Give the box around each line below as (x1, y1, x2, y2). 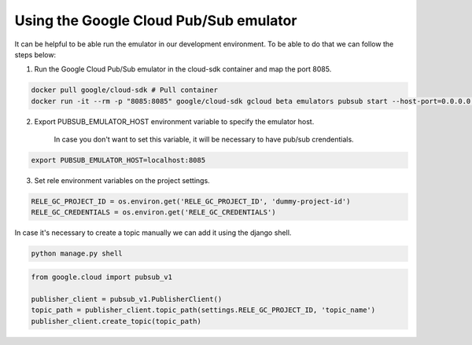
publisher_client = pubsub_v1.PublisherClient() (31, 295, 223, 303)
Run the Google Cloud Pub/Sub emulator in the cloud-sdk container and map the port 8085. (34, 64, 332, 74)
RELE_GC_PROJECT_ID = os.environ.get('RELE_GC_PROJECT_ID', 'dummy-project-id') (31, 197, 351, 206)
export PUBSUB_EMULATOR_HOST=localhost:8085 (31, 156, 206, 165)
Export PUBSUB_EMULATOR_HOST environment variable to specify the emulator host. (34, 116, 315, 126)
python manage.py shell (31, 249, 124, 259)
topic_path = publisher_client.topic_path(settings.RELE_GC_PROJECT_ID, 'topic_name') (31, 306, 376, 314)
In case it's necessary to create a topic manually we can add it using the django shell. (14, 228, 292, 237)
